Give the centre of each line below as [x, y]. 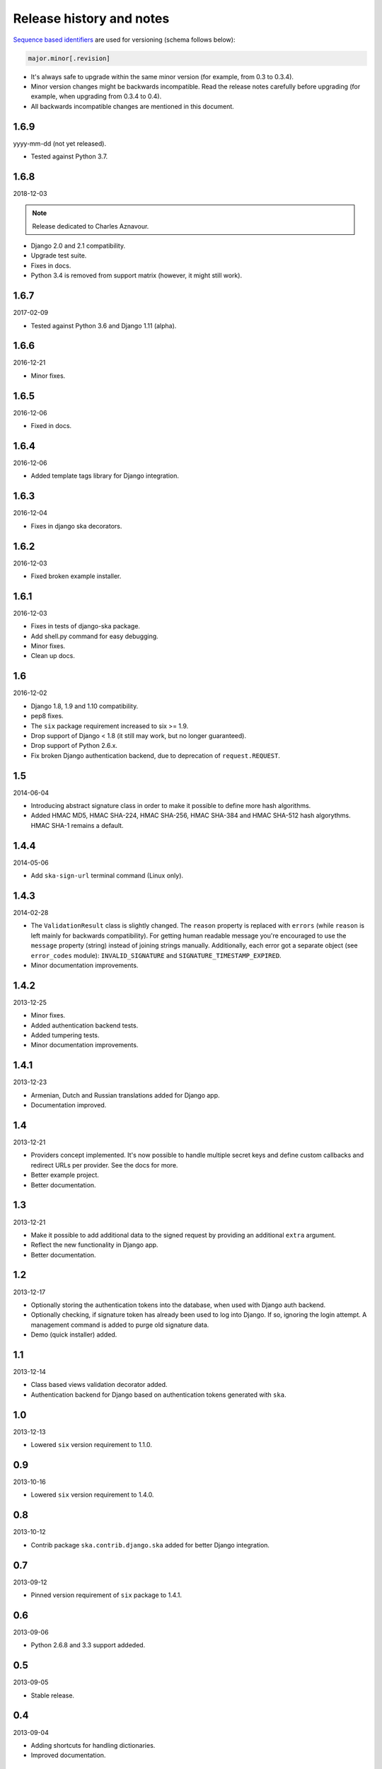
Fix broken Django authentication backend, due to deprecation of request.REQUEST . [156, 755]
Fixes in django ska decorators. [76, 526]
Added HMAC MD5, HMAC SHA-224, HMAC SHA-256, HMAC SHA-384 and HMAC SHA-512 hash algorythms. [191, 816]
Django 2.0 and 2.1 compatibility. [78, 246]
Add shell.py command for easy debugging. [94, 636]
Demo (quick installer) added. [74, 1335]
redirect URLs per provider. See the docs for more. [104, 1165]
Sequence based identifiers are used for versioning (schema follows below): [124, 40]
